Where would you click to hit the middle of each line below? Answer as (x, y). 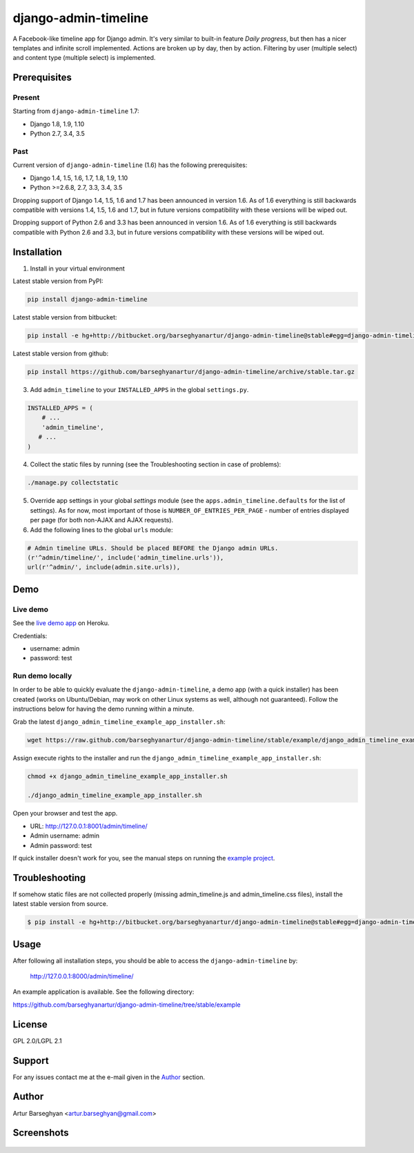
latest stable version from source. (60, 904)
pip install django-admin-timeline (87, 299)
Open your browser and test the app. (65, 814)
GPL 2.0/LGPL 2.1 (37, 1041)
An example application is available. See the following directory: (103, 992)
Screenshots (41, 1133)
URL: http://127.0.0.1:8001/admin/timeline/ (89, 826)
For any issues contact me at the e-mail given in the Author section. (109, 1077)
